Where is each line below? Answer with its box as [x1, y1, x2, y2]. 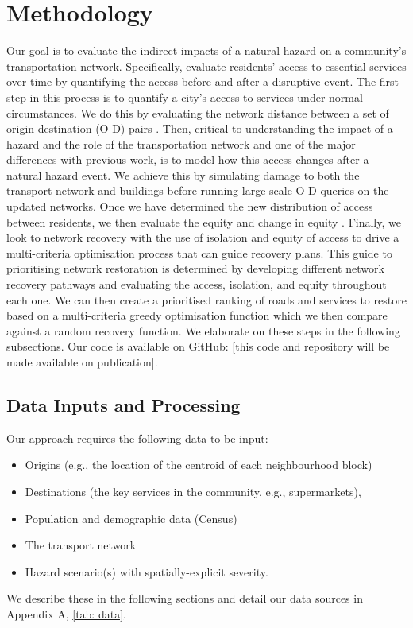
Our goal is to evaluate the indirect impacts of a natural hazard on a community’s [6, 42, 407, 59]
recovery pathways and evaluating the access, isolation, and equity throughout [6, 276, 387, 293]
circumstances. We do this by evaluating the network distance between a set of [6, 104, 389, 121]
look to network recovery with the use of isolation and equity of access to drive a [6, 229, 399, 246]
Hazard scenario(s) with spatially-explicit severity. [25, 563, 268, 580]
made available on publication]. [6, 354, 158, 370]
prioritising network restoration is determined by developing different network [6, 260, 384, 277]
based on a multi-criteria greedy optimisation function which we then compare [6, 307, 388, 324]
